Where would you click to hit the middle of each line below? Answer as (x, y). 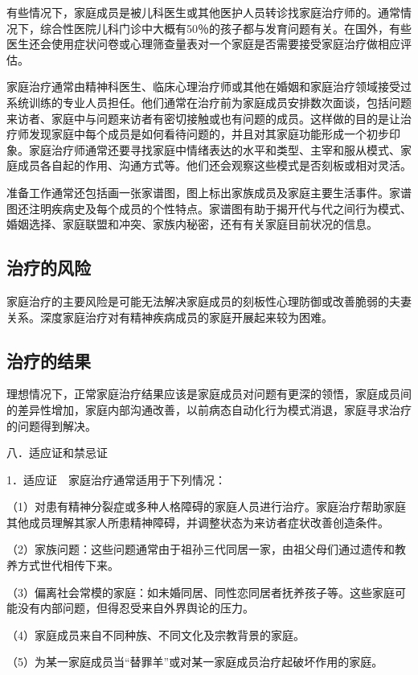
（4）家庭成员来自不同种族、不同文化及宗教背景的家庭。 (156, 634)
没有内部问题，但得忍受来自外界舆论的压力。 (135, 608)
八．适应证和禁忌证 (57, 453)
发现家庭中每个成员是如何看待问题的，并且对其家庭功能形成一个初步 (209, 134)
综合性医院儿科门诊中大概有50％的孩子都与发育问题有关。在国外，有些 (225, 28)
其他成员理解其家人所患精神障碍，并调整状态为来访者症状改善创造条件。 (198, 522)
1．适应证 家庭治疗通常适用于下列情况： (116, 479)
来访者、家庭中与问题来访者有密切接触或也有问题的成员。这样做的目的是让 (203, 118)
